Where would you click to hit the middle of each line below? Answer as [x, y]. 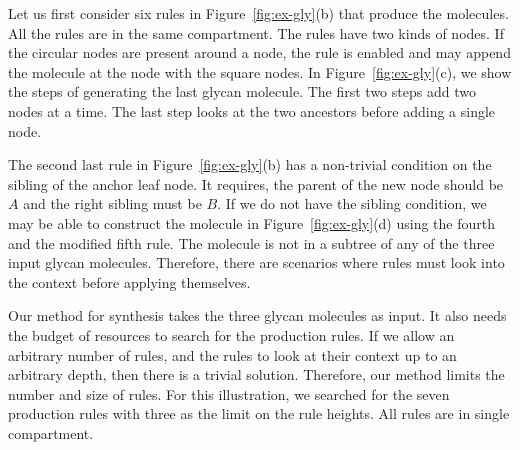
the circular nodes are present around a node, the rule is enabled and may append [259, 52]
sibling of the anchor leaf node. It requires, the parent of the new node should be [256, 183]
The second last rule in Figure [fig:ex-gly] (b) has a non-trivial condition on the [250, 164]
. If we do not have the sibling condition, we [352, 203]
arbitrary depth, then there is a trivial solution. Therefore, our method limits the [256, 374]
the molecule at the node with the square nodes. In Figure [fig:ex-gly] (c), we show [260, 71]
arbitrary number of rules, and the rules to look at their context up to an [232, 354]
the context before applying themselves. [129, 281]
